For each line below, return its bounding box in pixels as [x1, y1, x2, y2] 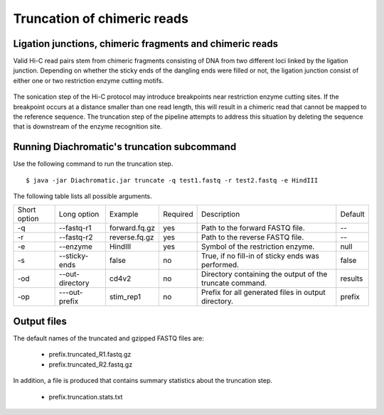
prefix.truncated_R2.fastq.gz [48, 360, 133, 369]
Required [163, 210, 193, 220]
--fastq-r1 [58, 223, 92, 233]
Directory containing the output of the [201, 269, 328, 279]
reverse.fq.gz [109, 232, 154, 242]
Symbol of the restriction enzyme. [201, 242, 315, 252]
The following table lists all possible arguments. [13, 192, 152, 200]
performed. [201, 260, 240, 270]
